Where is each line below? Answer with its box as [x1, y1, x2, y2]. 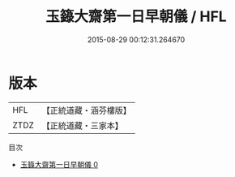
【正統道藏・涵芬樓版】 [41, 105, 132, 116]
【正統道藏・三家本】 [41, 119, 124, 131]
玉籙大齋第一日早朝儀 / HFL [45, 7, 227, 26]
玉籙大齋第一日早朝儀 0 [19, 159, 99, 169]
